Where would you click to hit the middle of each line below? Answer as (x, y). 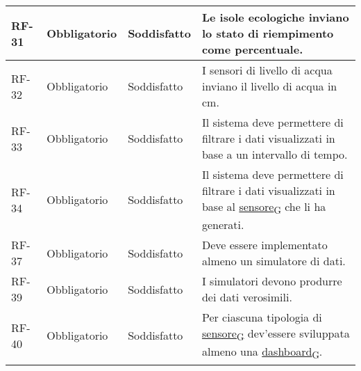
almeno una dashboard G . (262, 353)
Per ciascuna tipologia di (262, 317)
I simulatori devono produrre (272, 281)
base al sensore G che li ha (264, 208)
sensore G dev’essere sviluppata (276, 334)
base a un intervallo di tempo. (275, 154)
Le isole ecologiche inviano (275, 17)
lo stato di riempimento (268, 33)
